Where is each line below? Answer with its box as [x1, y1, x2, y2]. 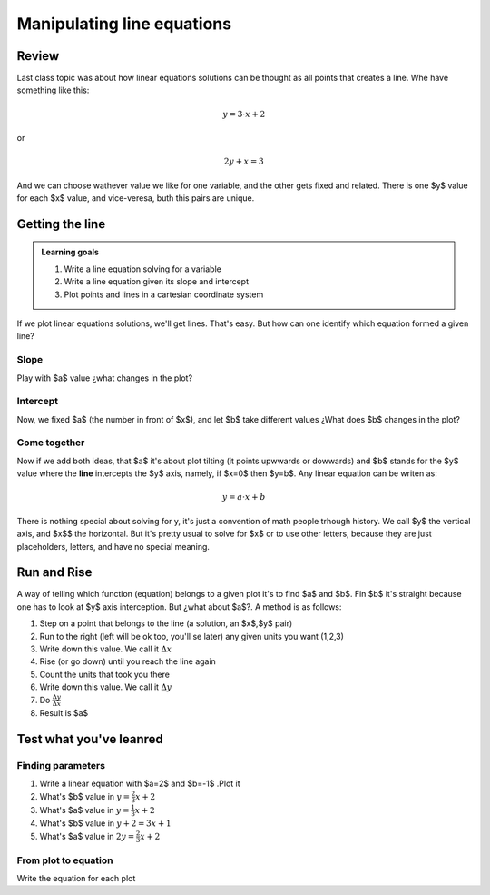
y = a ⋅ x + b [222, 492, 266, 502]
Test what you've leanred [16, 731, 163, 747]
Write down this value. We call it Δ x [39, 643, 172, 654]
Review [16, 48, 60, 64]
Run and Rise [16, 564, 93, 581]
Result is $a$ [39, 708, 89, 719]
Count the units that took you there [39, 669, 170, 680]
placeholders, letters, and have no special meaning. [16, 541, 211, 552]
